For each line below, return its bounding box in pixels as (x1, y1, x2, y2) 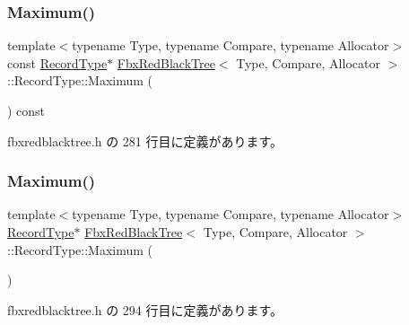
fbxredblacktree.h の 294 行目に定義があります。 (7, 300, 283, 319)
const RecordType (7, 53, 108, 72)
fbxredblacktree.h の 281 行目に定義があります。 (7, 131, 283, 150)
